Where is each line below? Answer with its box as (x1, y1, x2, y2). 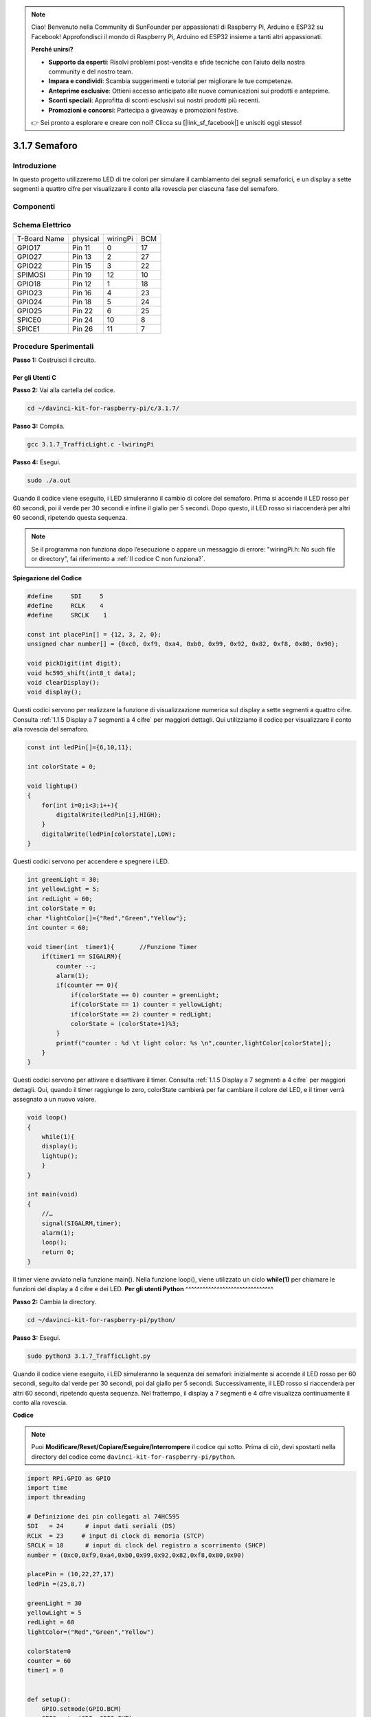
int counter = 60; (27, 924, 89, 932)
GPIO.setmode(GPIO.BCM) (41, 1705, 122, 1713)
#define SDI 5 (27, 592, 104, 600)
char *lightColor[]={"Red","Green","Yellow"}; (27, 914, 187, 922)
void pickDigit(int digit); (27, 659, 122, 668)
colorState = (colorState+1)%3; (70, 1020, 180, 1027)
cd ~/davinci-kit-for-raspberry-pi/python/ (27, 1316, 177, 1323)
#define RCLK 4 (27, 602, 104, 609)
